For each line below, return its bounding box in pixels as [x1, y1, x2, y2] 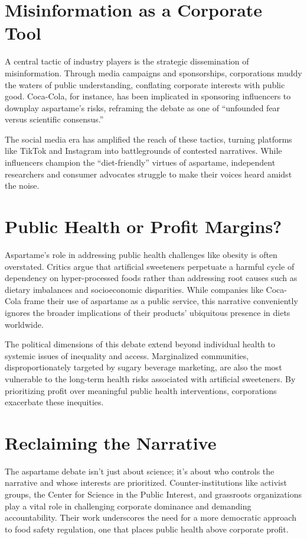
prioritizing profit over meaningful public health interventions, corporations [5, 384, 277, 396]
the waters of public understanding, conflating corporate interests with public [5, 78, 285, 91]
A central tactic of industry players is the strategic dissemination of [5, 55, 249, 67]
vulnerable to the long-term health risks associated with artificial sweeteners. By [5, 372, 296, 385]
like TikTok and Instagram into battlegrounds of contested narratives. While [5, 144, 282, 157]
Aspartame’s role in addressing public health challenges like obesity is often [5, 248, 277, 260]
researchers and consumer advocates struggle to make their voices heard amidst [5, 167, 292, 180]
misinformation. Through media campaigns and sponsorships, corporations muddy [5, 66, 302, 79]
